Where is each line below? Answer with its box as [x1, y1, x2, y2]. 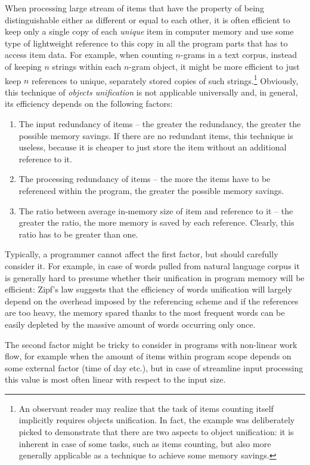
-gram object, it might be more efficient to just [129, 60, 300, 72]
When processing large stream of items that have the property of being [5, 2, 264, 14]
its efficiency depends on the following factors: [5, 97, 173, 110]
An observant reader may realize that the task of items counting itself [18, 402, 274, 414]
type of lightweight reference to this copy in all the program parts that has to [5, 36, 288, 49]
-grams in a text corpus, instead [181, 48, 297, 61]
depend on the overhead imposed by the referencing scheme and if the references [5, 294, 299, 307]
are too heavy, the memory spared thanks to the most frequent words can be [5, 306, 285, 319]
